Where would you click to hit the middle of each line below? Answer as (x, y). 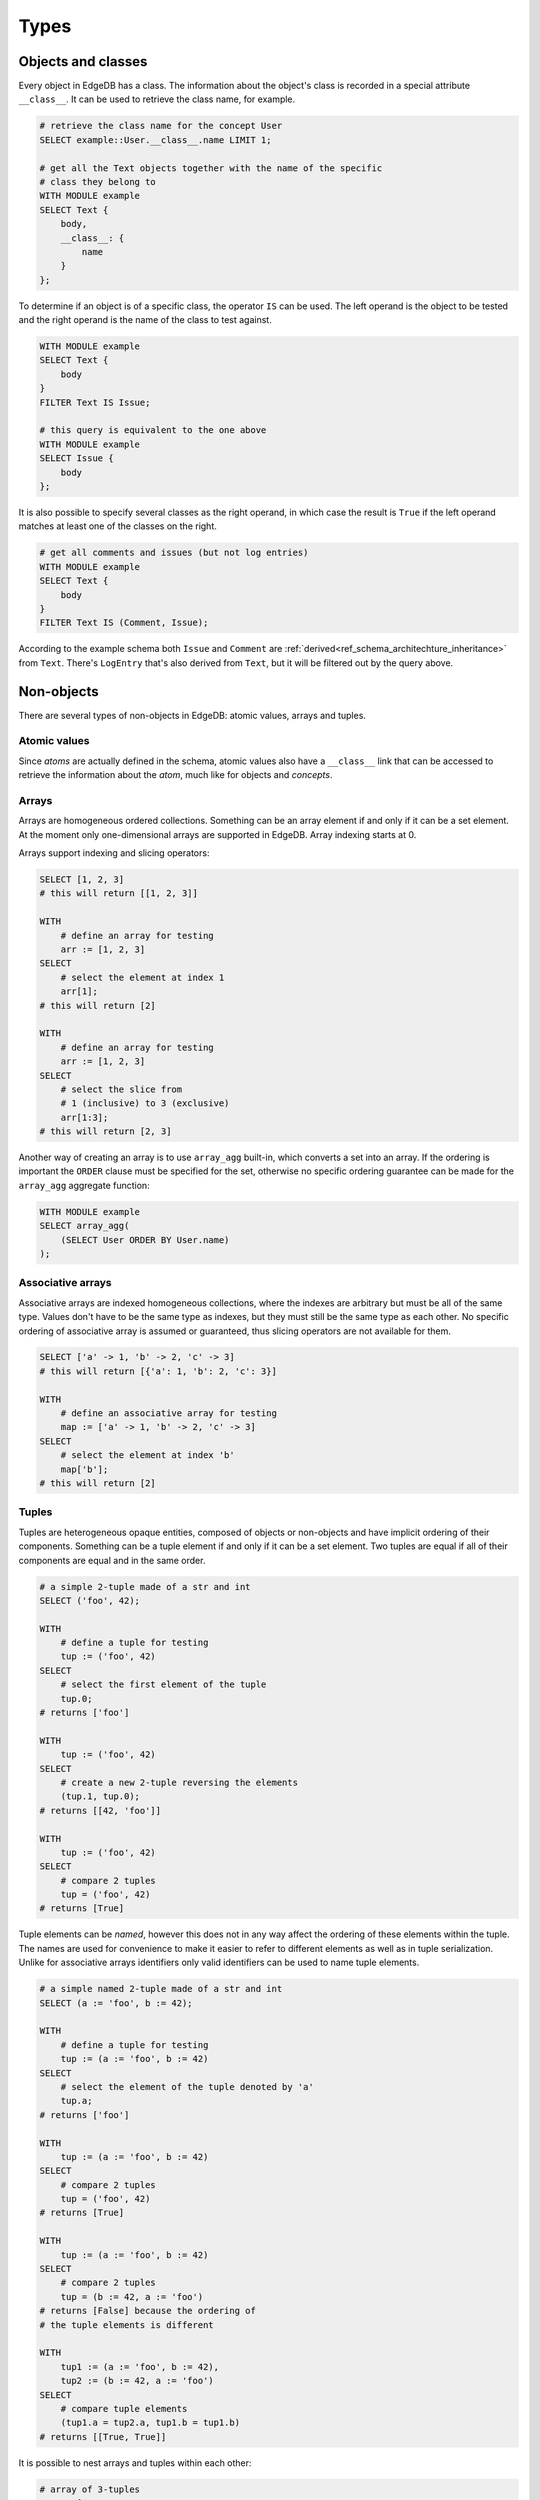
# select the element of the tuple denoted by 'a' (187, 2086)
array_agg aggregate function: (84, 1185)
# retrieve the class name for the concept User (161, 126)
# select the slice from (121, 1089)
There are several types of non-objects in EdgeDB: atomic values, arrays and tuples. (192, 715)
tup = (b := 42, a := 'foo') (132, 2296)
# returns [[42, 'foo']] (100, 1810)
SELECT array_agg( (84, 1226)
